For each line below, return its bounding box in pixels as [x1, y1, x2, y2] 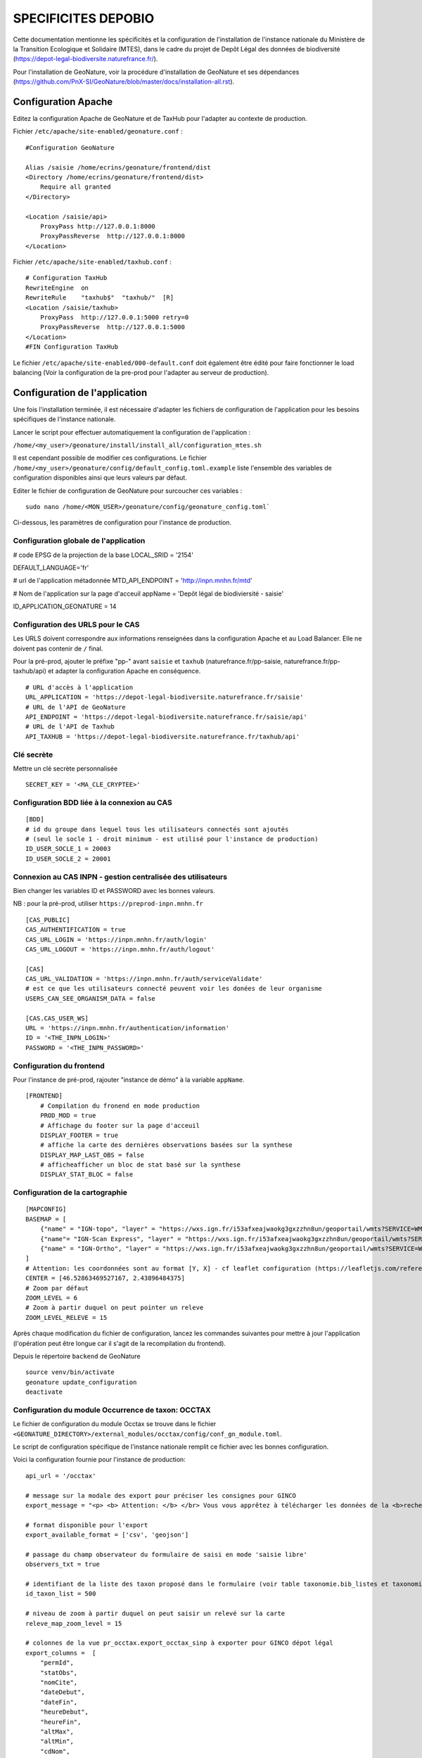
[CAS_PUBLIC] [25, 916, 70, 924]
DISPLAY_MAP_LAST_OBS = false [39, 1150, 144, 1159]
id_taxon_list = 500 [25, 1590, 96, 1598]
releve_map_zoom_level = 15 [25, 1619, 122, 1627]
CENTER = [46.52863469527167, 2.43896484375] [25, 1274, 186, 1283]
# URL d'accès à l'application [25, 683, 134, 691]
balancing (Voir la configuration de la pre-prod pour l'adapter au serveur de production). [13, 368, 269, 376]
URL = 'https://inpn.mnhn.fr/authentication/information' [25, 1024, 230, 1032]
